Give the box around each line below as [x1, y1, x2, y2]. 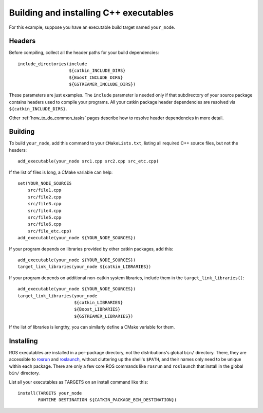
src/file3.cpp [27, 201, 62, 207]
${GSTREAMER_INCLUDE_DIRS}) [69, 82, 136, 87]
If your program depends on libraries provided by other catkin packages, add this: [9, 246, 173, 251]
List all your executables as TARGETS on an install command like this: [9, 379, 148, 385]
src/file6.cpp [27, 221, 62, 227]
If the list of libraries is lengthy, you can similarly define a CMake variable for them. [9, 324, 175, 330]
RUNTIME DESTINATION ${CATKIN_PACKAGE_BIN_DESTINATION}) [38, 397, 177, 403]
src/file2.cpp [27, 194, 62, 199]
